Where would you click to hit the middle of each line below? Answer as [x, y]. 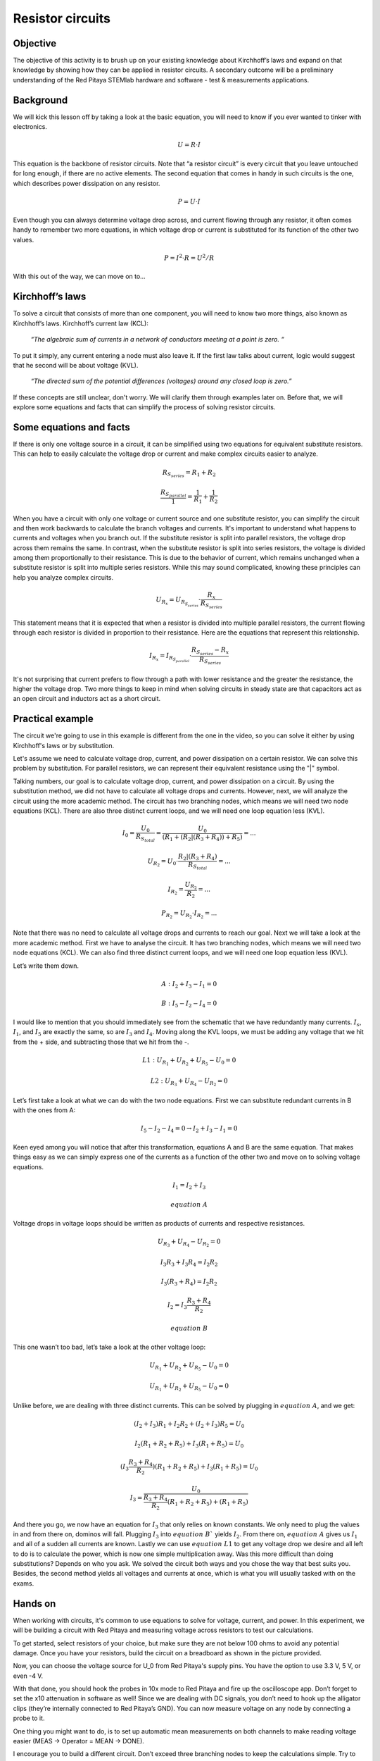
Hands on [34, 1604]
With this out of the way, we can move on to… [79, 276]
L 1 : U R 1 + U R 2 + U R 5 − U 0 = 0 [189, 1061]
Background [40, 100]
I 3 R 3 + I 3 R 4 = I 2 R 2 [189, 1263]
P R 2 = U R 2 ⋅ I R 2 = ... [189, 915]
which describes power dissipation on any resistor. [87, 183]
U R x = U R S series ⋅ [178, 602]
